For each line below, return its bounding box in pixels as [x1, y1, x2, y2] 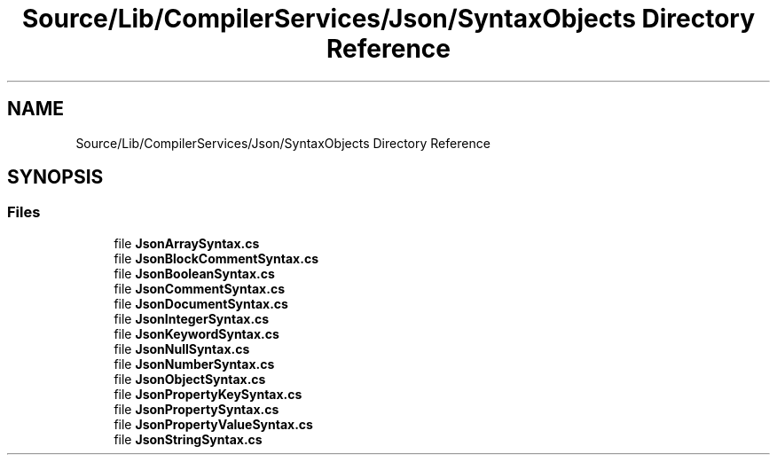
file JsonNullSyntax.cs [114, 341, 250, 356]
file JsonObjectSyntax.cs [114, 371, 266, 387]
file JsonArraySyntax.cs [114, 235, 260, 251]
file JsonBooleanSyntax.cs [114, 265, 275, 281]
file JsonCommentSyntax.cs [114, 280, 285, 296]
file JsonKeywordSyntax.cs [114, 325, 279, 341]
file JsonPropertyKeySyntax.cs [114, 386, 302, 402]
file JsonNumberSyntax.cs [114, 356, 275, 372]
